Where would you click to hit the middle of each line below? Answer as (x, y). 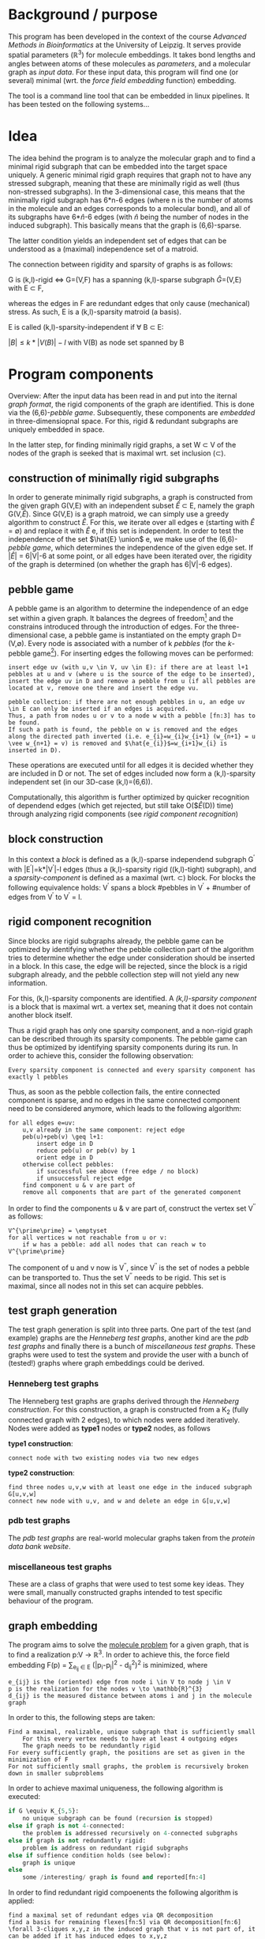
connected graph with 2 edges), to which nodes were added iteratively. (124, 1419)
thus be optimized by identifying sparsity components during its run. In (123, 1047)
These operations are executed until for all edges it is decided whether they (131, 765)
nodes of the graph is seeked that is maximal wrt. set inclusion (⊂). (117, 453)
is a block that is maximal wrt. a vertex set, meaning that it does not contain (131, 1007)
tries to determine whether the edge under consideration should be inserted (132, 958)
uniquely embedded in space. (56, 429)
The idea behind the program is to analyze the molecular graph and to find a (132, 158)
